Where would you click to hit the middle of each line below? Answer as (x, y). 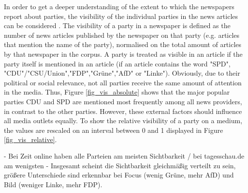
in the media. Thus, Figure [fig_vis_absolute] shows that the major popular (117, 92)
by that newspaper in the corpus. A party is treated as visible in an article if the (123, 54)
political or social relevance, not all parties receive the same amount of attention (123, 82)
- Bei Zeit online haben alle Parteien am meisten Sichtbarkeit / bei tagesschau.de (124, 155)
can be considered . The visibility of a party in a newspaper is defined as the (117, 25)
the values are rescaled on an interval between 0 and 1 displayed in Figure (114, 130)
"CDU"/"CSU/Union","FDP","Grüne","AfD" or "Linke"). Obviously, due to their (122, 73)
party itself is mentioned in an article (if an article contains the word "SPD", (117, 63)
